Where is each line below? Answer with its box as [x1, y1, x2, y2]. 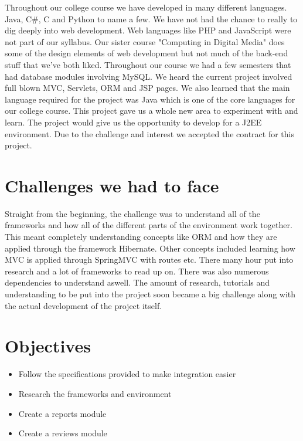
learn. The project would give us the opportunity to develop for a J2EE [5, 116, 262, 128]
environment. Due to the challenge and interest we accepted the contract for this [5, 127, 294, 140]
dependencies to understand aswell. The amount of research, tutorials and [5, 276, 270, 289]
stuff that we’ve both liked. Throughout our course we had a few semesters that [5, 58, 291, 70]
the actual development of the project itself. [5, 299, 162, 311]
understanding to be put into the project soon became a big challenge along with [5, 288, 296, 300]
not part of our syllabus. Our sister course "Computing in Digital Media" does [5, 35, 285, 48]
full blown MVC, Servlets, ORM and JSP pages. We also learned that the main [5, 82, 290, 94]
